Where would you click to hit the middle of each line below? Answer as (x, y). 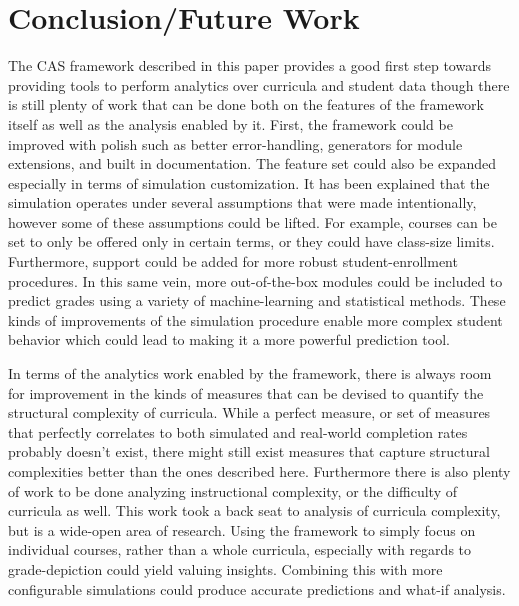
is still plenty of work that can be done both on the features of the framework (246, 104)
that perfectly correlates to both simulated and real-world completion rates (238, 431)
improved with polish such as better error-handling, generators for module (235, 143)
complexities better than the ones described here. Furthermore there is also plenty (259, 471)
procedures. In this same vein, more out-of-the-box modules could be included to (255, 280)
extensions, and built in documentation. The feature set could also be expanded (252, 163)
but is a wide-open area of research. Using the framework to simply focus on (242, 529)
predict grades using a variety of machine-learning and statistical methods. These (257, 300)
